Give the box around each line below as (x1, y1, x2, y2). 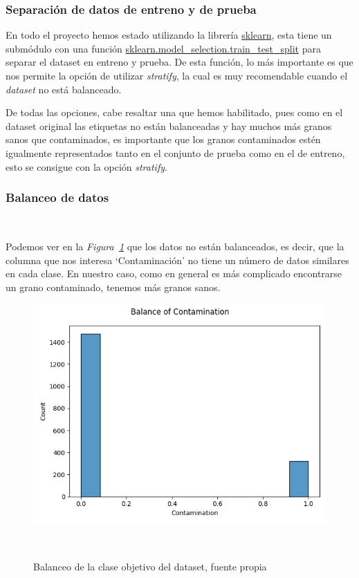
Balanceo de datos (6, 189, 109, 206)
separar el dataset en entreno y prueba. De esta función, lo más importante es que (6, 55, 353, 69)
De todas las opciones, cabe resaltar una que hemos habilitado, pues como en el (6, 105, 343, 120)
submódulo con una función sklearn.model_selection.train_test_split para (6, 41, 321, 55)
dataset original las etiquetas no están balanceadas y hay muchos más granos (6, 118, 332, 133)
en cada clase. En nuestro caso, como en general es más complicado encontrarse (6, 266, 342, 281)
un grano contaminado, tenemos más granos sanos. (6, 279, 221, 294)
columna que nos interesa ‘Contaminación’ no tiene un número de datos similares (6, 252, 349, 267)
